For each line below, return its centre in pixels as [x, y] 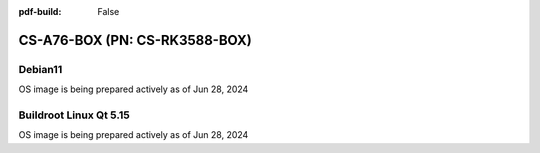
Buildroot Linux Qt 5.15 [74, 115]
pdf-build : [40, 11]
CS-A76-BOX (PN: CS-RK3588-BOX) [135, 40]
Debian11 [40, 69]
